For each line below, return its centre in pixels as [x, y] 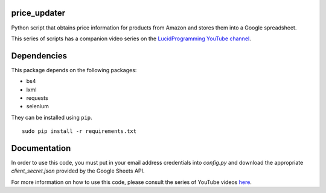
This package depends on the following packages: [74, 70]
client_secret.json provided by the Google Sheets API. [78, 171]
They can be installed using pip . [52, 117]
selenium [38, 106]
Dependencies [39, 56]
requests [37, 98]
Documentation [41, 148]
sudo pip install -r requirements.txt [79, 131]
